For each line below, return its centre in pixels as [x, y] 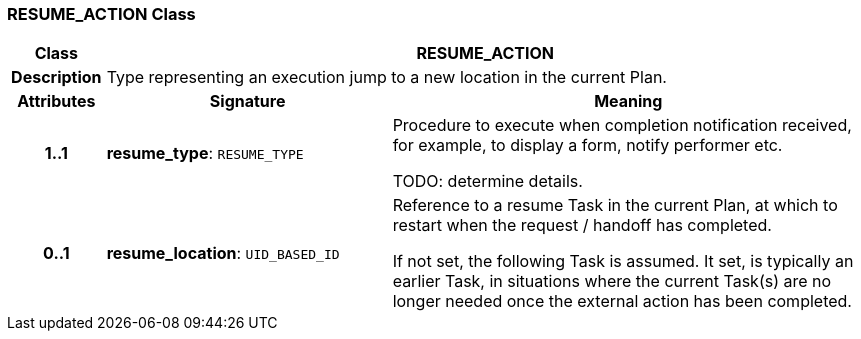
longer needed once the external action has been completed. [622, 301]
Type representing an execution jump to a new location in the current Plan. [386, 77]
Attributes [56, 101]
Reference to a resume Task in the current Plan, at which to [615, 205]
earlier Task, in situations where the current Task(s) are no [612, 281]
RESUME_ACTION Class [101, 14]
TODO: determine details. [487, 181]
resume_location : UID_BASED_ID [223, 253]
